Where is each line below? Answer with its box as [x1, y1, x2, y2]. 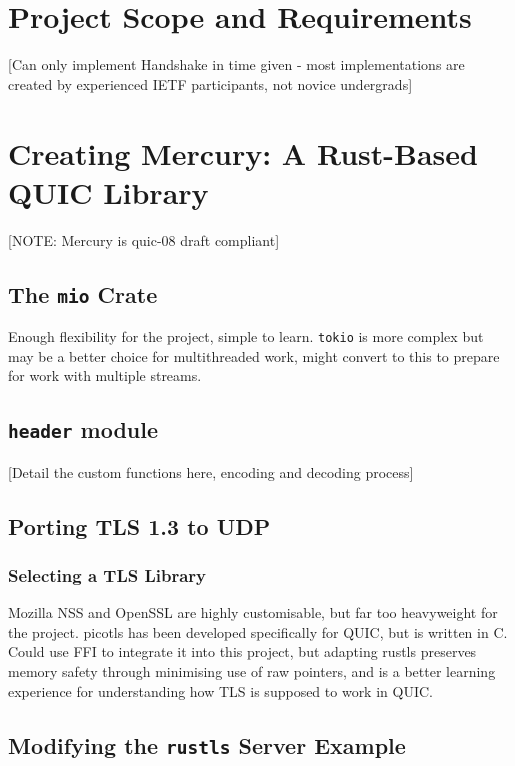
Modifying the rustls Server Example [8, 729, 406, 760]
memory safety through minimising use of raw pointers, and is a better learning [8, 661, 496, 681]
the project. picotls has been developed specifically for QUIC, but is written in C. [8, 621, 508, 642]
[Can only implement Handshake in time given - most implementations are [8, 54, 465, 75]
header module [8, 414, 158, 445]
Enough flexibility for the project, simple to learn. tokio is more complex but [8, 326, 484, 346]
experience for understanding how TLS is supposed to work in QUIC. [8, 680, 433, 701]
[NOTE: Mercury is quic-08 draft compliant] [8, 229, 280, 250]
